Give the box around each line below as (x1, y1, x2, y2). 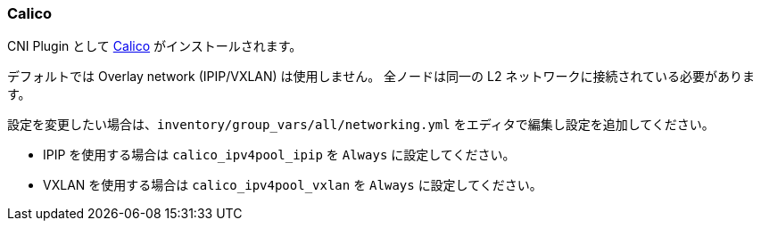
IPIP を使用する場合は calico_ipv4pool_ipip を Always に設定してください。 (43, 147, 516, 163)
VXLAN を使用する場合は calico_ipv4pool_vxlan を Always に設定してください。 (43, 177, 542, 193)
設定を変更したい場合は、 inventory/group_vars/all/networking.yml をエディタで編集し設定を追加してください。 (7, 117, 715, 133)
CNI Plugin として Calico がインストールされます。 (7, 38, 302, 54)
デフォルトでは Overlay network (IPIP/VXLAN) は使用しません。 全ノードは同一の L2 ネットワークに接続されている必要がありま (7, 69, 756, 85)
